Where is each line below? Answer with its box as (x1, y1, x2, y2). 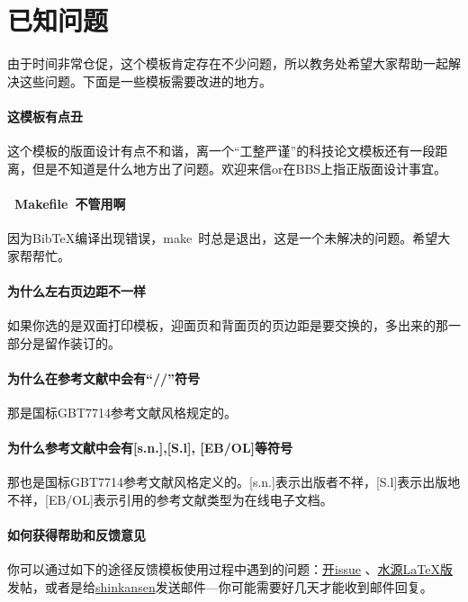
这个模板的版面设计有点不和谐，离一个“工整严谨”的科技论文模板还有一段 (7, 141, 436, 160)
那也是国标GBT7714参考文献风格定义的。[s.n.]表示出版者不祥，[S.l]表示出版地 (7, 472, 461, 491)
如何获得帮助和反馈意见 (7, 526, 146, 544)
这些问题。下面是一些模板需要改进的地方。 (19, 71, 272, 90)
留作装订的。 (44, 333, 121, 352)
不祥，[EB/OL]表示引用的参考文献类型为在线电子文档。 (7, 490, 333, 509)
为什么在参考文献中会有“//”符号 (7, 368, 201, 387)
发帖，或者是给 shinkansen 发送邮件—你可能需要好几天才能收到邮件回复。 (7, 578, 433, 597)
